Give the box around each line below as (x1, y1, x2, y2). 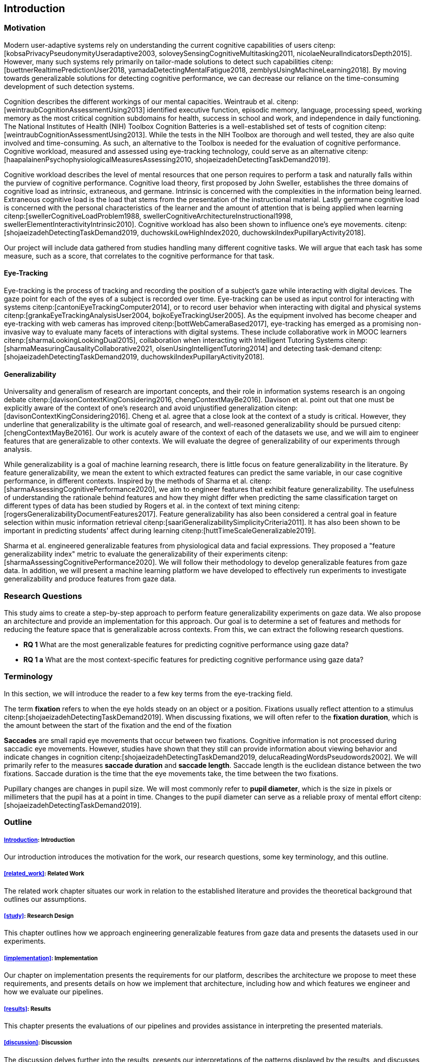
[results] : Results (4, 1005, 51, 1012)
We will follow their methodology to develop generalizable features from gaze (159, 558, 407, 567)
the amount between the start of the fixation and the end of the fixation (4, 721, 232, 729)
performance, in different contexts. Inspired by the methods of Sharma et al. (4, 477, 248, 485)
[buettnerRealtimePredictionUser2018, (4, 65, 127, 74)
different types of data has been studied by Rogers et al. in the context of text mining (4, 502, 277, 510)
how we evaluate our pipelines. (4, 987, 103, 996)
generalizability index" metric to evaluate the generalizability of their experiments (4, 550, 264, 559)
